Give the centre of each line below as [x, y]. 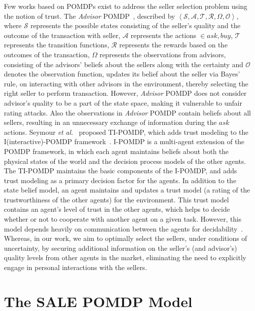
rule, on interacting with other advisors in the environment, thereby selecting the [126, 83]
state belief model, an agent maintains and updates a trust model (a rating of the [127, 190]
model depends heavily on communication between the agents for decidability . [124, 228]
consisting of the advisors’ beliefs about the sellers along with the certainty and [124, 64]
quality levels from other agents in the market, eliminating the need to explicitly [125, 257]
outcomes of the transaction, [47, 54]
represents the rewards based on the [174, 45]
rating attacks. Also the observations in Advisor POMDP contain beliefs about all [127, 112]
